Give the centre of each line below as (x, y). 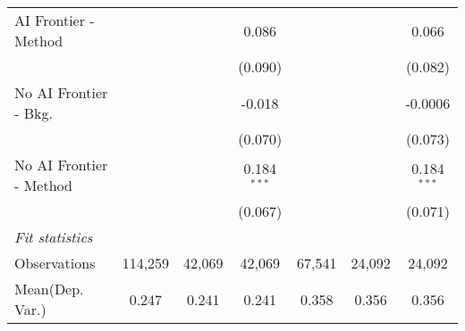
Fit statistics (54, 237)
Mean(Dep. (49, 289)
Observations (55, 263)
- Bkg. (34, 113)
